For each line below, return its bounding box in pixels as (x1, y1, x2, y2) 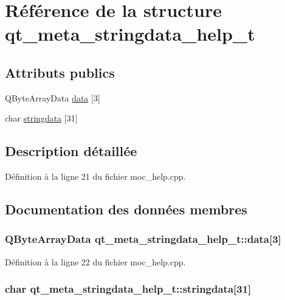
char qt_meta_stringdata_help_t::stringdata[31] (5, 281, 252, 296)
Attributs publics (5, 63, 115, 81)
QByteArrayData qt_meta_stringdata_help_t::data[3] (5, 231, 281, 247)
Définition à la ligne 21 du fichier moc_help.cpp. (5, 170, 186, 183)
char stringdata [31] (5, 112, 78, 124)
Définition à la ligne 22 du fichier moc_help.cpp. (5, 255, 186, 268)
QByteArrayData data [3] (5, 91, 100, 104)
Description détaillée (5, 141, 137, 160)
